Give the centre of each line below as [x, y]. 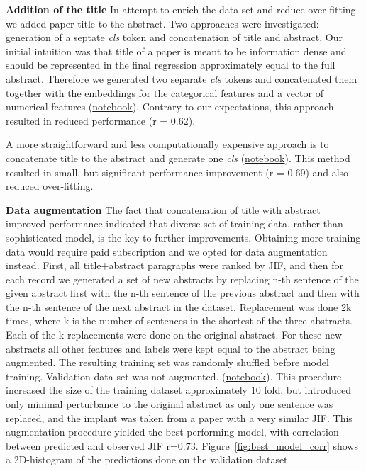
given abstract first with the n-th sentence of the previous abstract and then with [183, 293]
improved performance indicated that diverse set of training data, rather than [174, 223]
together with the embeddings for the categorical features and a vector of [165, 92]
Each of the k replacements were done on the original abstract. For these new [174, 335]
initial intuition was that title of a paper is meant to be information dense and [176, 51]
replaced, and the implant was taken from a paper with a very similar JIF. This [179, 418]
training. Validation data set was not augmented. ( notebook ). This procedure [174, 376]
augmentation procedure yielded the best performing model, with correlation [172, 432]
